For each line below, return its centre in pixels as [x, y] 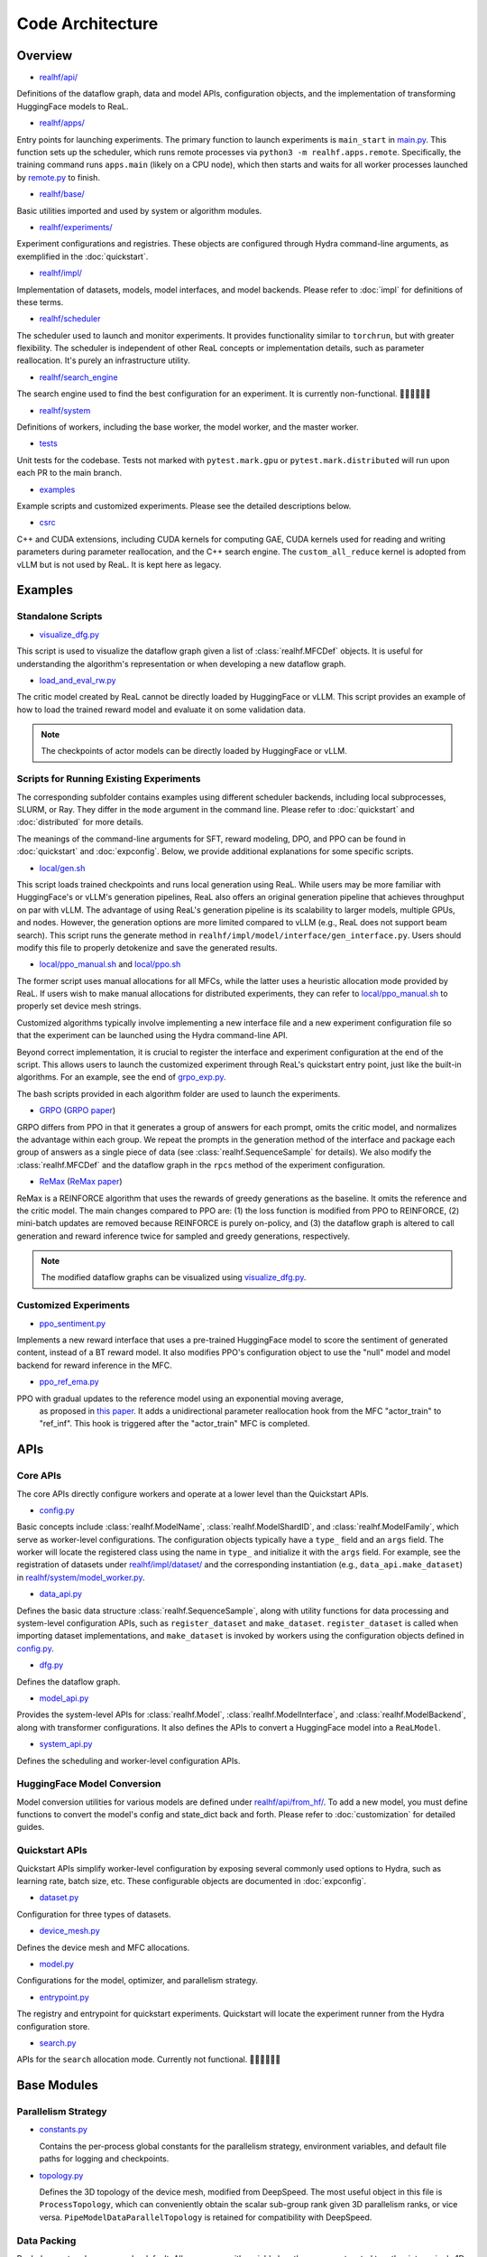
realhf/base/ [62, 194]
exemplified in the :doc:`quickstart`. [83, 256]
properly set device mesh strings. [79, 1006]
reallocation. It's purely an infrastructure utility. [104, 360]
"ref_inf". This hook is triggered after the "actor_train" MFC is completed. [175, 1424]
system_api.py [66, 1744]
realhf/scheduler [70, 319]
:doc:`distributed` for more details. [80, 822]
